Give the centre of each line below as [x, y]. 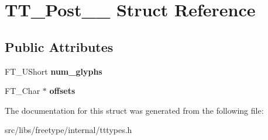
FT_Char [23, 91]
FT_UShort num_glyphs [54, 71]
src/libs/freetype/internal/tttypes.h [68, 130]
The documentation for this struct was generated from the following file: [134, 110]
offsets [62, 91]
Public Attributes [59, 46]
